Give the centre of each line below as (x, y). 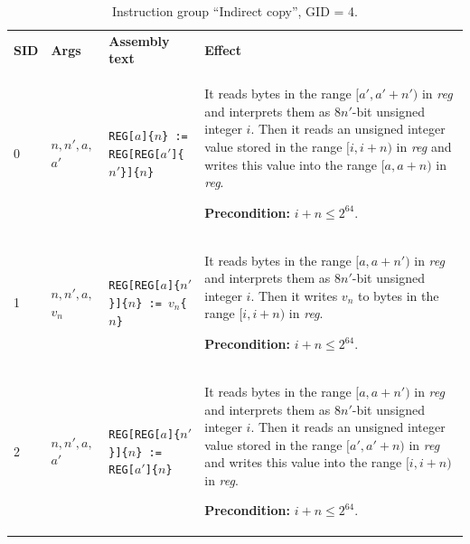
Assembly (139, 40)
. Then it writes (294, 295)
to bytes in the (398, 295)
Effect (223, 49)
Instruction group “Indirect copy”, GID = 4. (235, 11)
